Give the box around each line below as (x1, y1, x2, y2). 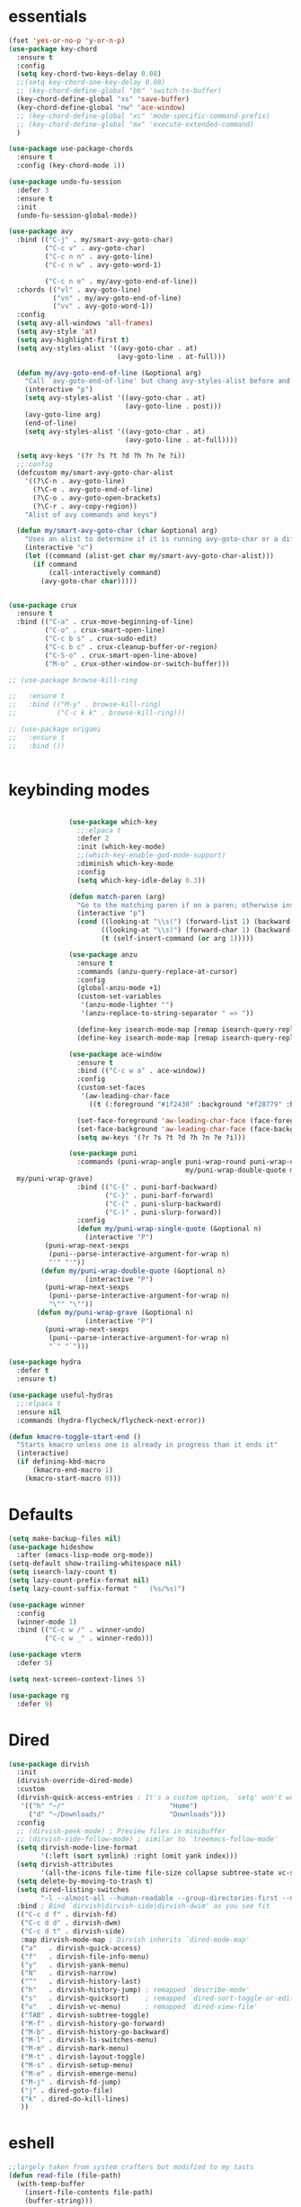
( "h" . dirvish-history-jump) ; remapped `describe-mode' (20, 1986, 251, 1995)
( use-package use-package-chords (8, 144, 134, 154)
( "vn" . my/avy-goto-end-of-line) (52, 293, 181, 302)
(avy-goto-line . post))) (124, 402, 222, 411)
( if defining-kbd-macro (16, 1457, 105, 1466)
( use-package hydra (8, 1357, 82, 1367)
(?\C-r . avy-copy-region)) (31, 501, 138, 510)
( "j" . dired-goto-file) (20, 2085, 114, 2094)
